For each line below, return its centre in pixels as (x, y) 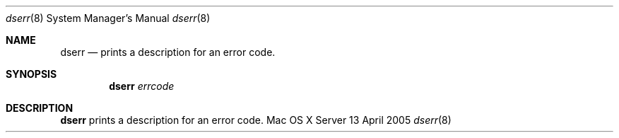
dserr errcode (142, 86)
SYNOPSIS (31, 74)
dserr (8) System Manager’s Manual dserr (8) (108, 18)
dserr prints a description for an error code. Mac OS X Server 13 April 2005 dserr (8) (256, 120)
